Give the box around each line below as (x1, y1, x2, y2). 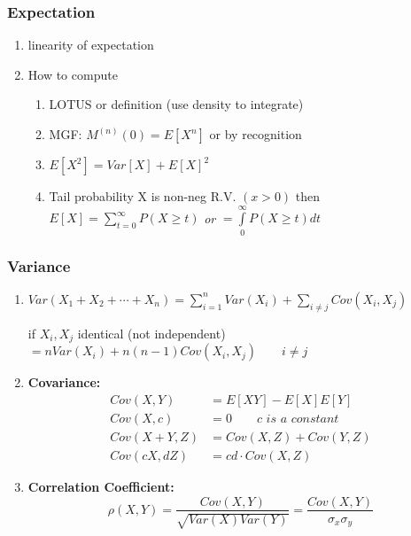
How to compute (27, 65, 118, 83)
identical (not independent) (77, 323, 226, 342)
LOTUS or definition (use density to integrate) (49, 95, 304, 113)
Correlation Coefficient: (27, 477, 174, 495)
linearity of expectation (27, 35, 154, 54)
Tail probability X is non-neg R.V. (49, 187, 237, 205)
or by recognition (209, 125, 302, 143)
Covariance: (27, 373, 101, 392)
